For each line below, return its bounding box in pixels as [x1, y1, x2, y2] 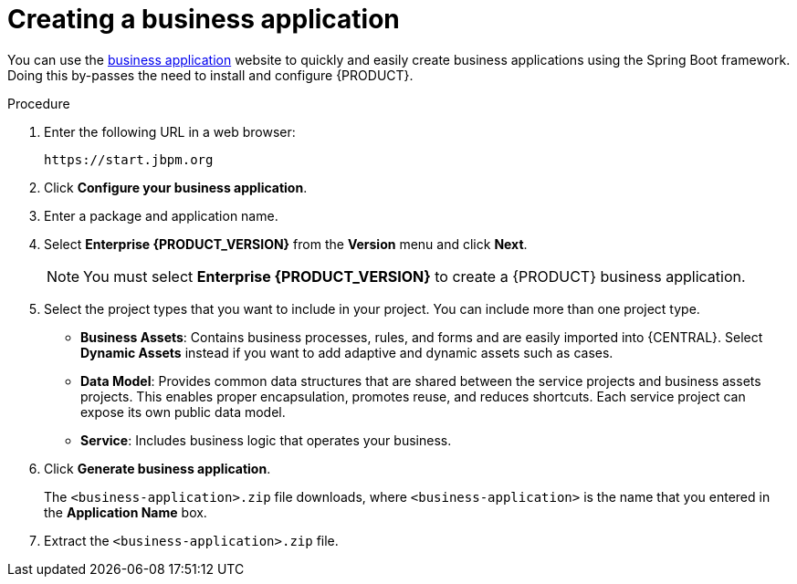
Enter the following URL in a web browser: [44, 123, 296, 140]
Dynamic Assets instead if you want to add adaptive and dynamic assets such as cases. [80, 344, 613, 360]
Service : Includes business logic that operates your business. [80, 432, 452, 448]
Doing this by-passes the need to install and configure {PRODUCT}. [7, 67, 414, 83]
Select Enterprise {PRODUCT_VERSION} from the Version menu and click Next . [44, 235, 528, 252]
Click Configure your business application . [44, 179, 308, 195]
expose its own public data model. [80, 403, 286, 420]
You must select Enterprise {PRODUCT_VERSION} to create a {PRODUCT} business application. [83, 266, 746, 286]
